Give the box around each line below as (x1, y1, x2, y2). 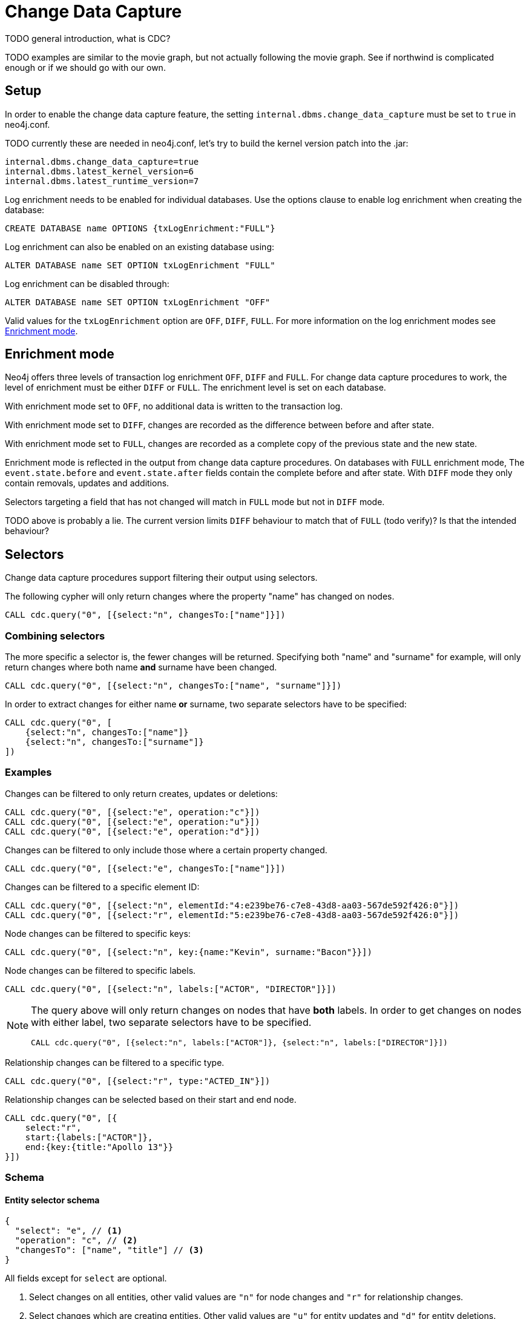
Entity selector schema (5, 1194, 100, 1205)
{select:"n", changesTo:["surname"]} (25, 737, 204, 747)
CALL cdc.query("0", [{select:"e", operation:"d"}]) (5, 826, 260, 836)
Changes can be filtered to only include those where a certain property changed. (5, 844, 327, 855)
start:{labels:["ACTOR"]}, (25, 1132, 153, 1142)
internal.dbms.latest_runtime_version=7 (5, 176, 199, 186)
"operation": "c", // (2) (15, 1235, 138, 1246)
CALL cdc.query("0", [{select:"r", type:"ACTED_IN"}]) (5, 1076, 271, 1086)
